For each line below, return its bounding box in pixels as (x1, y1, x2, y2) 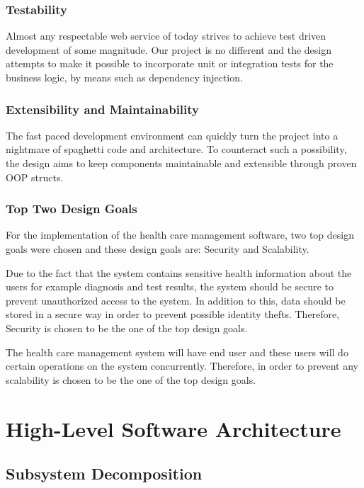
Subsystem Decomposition (6, 463, 203, 484)
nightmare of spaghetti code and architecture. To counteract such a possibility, (6, 142, 347, 157)
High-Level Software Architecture (6, 414, 341, 443)
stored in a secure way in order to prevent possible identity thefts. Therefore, (6, 307, 340, 322)
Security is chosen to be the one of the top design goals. (6, 320, 248, 335)
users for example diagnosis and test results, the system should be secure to (6, 279, 334, 294)
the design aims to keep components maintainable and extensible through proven (6, 156, 357, 170)
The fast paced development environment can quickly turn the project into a (6, 127, 339, 142)
